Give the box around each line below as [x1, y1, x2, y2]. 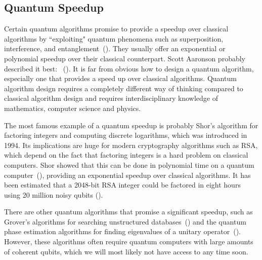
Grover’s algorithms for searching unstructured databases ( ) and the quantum [4, 216, 246, 227]
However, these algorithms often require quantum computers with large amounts [4, 236, 253, 247]
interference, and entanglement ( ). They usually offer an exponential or [4, 43, 226, 54]
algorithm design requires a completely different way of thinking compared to [4, 83, 243, 93]
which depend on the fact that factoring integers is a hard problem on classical [4, 150, 248, 160]
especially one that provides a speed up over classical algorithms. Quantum [4, 73, 237, 84]
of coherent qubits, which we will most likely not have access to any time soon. [4, 246, 248, 256]
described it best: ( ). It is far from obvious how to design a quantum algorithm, [4, 63, 254, 73]
